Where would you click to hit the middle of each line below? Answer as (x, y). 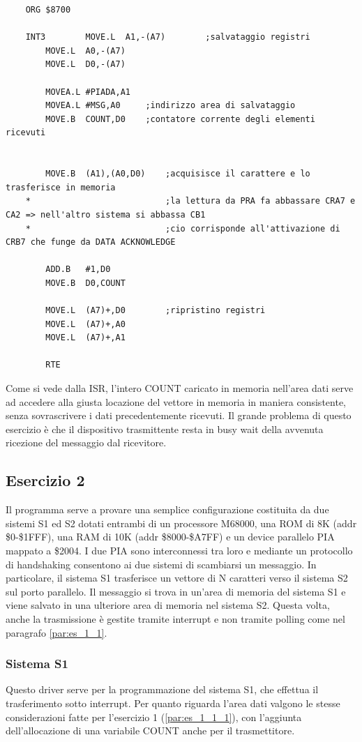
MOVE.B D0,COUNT (85, 283)
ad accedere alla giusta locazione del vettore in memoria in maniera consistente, (176, 401)
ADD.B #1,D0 (78, 270)
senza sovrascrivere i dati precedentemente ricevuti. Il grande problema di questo (179, 415)
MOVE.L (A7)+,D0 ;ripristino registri (156, 311)
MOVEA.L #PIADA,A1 (88, 92)
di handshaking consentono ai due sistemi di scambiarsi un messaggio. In (161, 564)
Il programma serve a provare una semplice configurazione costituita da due (167, 509)
